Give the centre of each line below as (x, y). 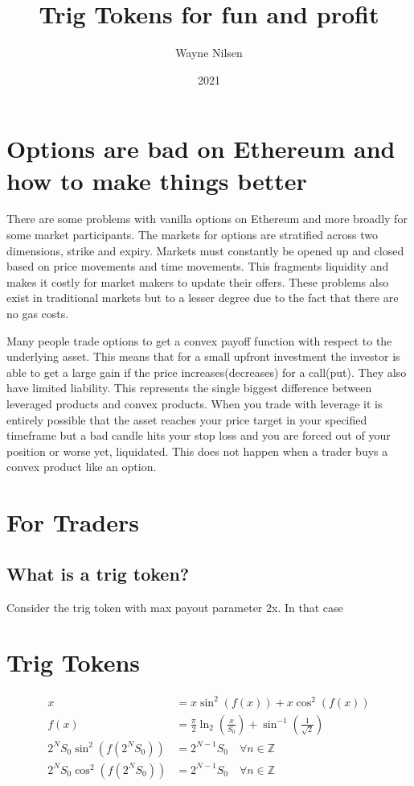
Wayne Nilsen (209, 53)
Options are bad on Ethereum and (201, 149)
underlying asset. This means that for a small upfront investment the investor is (203, 356)
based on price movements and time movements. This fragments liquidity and (198, 266)
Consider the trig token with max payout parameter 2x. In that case (175, 607)
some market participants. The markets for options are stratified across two (192, 235)
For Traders (73, 522)
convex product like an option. (82, 467)
